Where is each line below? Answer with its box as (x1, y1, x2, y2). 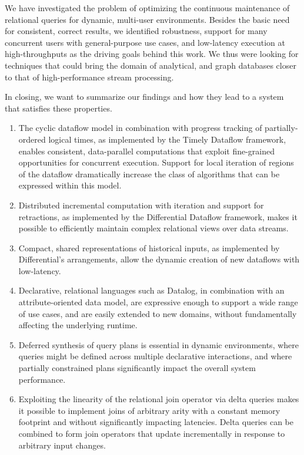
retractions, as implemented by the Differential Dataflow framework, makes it (18, 210, 298, 223)
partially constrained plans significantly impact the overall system (18, 362, 256, 374)
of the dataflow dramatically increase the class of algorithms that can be (18, 167, 280, 180)
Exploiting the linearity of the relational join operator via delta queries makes (18, 393, 299, 405)
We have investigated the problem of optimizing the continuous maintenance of (5, 2, 290, 14)
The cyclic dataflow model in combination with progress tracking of (18, 122, 262, 134)
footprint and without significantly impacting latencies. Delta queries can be (18, 416, 294, 428)
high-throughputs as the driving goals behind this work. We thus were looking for (5, 48, 299, 60)
